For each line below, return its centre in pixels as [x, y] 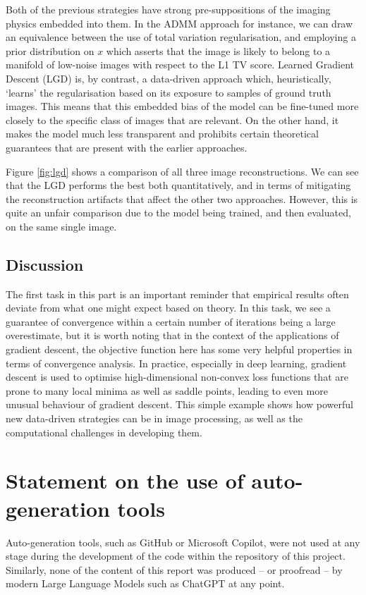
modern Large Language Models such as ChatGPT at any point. [145, 583]
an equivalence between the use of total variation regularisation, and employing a [181, 37]
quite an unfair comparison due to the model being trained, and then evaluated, [178, 213]
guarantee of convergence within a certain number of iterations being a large [171, 321]
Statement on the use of [125, 480]
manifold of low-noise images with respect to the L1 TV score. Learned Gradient [180, 65]
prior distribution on [50, 50]
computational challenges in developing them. [104, 432]
